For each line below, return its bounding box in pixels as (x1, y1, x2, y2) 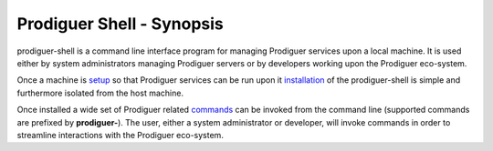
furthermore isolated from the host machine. (16, 87, 184, 98)
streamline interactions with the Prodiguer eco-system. (16, 129, 224, 140)
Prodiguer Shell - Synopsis (16, 14, 224, 34)
